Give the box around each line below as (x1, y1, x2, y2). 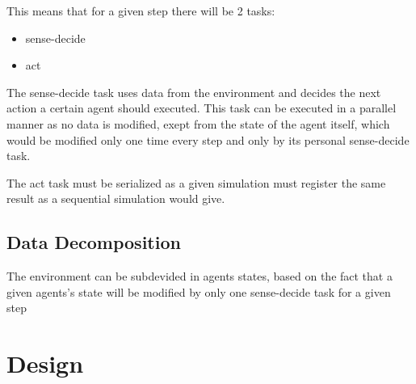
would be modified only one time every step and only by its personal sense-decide (6, 131, 410, 148)
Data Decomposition (6, 230, 181, 255)
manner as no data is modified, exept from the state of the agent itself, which (6, 115, 390, 132)
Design (6, 347, 84, 380)
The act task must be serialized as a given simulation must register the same (6, 174, 386, 191)
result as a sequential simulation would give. (6, 190, 225, 207)
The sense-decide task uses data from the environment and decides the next (6, 83, 381, 100)
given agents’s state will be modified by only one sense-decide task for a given (6, 283, 391, 300)
